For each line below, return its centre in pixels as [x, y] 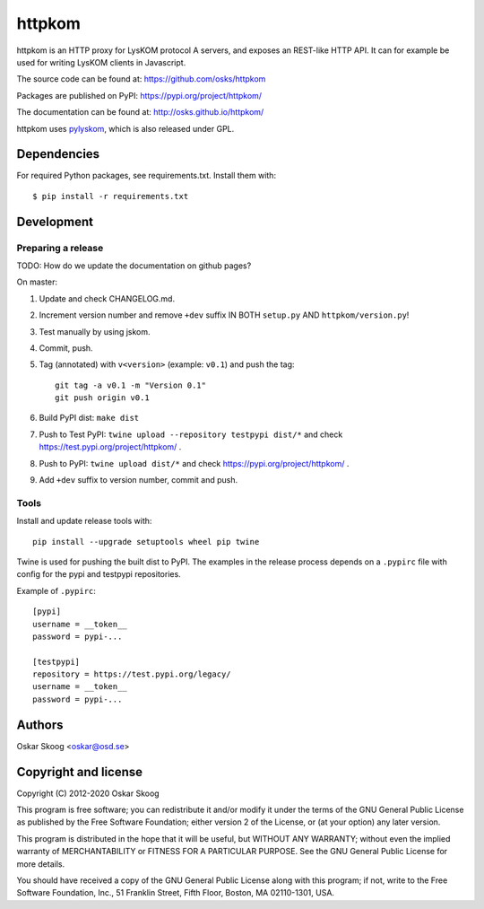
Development [55, 221]
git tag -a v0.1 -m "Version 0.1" [130, 385]
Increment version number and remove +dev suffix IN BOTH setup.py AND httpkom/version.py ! [224, 315]
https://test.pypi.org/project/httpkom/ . [110, 447]
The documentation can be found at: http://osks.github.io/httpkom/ [140, 112]
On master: [37, 282]
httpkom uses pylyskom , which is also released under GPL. [125, 128]
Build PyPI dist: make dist [89, 418]
